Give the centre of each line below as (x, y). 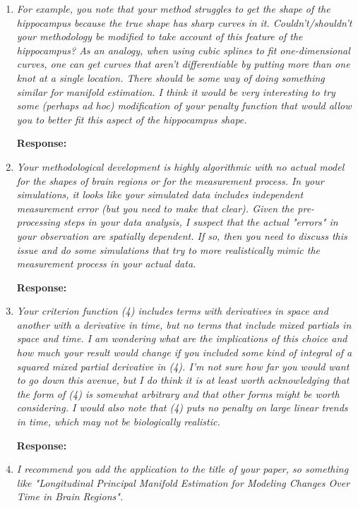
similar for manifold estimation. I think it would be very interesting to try (176, 91)
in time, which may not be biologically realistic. (118, 422)
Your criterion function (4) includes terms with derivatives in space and (172, 311)
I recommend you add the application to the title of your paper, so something (183, 469)
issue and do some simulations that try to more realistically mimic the (168, 249)
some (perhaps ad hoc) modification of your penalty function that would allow (184, 105)
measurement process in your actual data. (106, 264)
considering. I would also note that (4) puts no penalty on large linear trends (182, 407)
